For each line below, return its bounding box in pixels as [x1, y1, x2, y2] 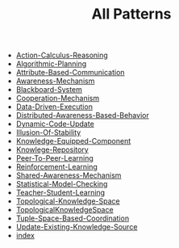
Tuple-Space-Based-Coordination [15, 213, 130, 223]
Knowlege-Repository [15, 145, 89, 154]
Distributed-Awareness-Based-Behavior [15, 111, 149, 120]
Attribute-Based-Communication [15, 68, 125, 78]
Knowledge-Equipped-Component [15, 137, 131, 146]
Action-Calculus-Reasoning [15, 50, 109, 61]
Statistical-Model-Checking [15, 179, 108, 189]
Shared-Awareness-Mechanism [15, 170, 122, 180]
